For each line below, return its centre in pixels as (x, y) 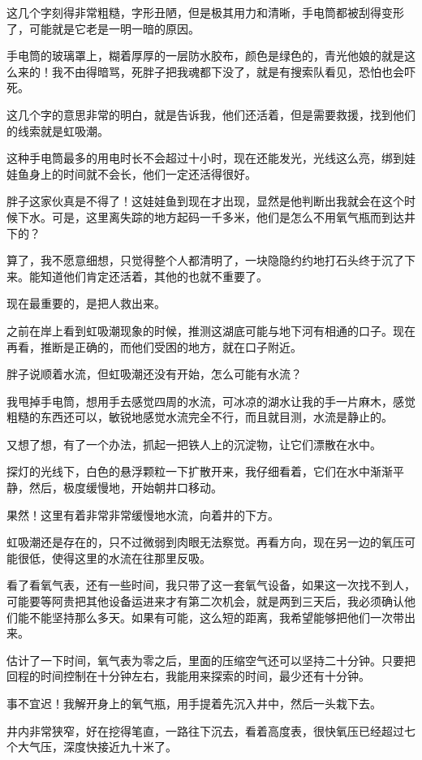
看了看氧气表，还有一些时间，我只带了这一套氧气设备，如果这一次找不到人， (211, 585)
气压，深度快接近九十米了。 (103, 747)
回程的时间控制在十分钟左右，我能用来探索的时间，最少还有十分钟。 (188, 676)
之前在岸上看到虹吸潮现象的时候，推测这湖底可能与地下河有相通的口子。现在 (211, 330)
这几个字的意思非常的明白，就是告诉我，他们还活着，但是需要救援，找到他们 (211, 114)
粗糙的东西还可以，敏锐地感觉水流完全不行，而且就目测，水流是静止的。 (200, 417)
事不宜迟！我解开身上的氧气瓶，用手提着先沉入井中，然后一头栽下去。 (194, 703)
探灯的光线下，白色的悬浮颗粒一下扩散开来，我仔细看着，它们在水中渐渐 (200, 471)
